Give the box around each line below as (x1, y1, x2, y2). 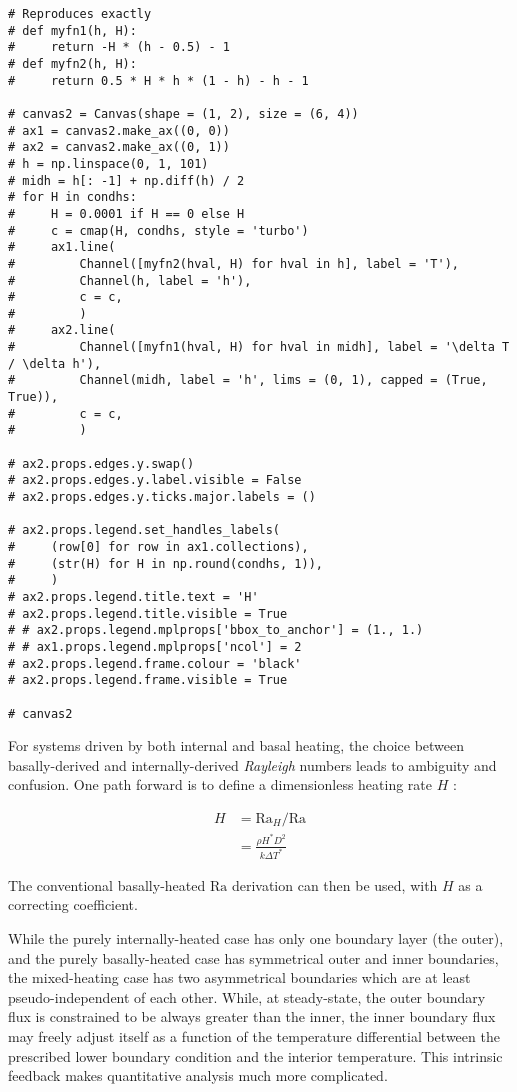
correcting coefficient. (8, 894, 138, 915)
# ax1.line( (8, 240, 116, 255)
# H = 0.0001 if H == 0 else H (8, 206, 245, 221)
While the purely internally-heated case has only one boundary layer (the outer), (8, 928, 504, 948)
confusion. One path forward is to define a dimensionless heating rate (8, 774, 433, 795)
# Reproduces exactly (8, 7, 152, 21)
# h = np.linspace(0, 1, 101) (8, 156, 209, 171)
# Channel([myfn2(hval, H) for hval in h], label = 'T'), (8, 256, 460, 271)
